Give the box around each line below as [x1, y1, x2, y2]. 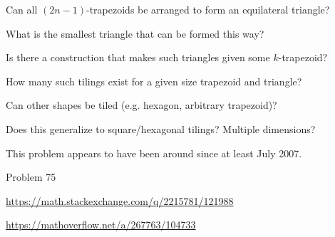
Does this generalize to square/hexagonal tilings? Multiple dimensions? [6, 121, 316, 136]
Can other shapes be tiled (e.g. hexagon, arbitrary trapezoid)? [6, 98, 277, 112]
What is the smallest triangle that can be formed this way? [6, 26, 264, 41]
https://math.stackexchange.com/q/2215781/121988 [6, 193, 234, 208]
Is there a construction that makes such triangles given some [6, 50, 270, 65]
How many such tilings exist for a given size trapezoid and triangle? [6, 73, 302, 88]
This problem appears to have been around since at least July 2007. [6, 145, 302, 160]
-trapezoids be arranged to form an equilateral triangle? [86, 2, 330, 16]
